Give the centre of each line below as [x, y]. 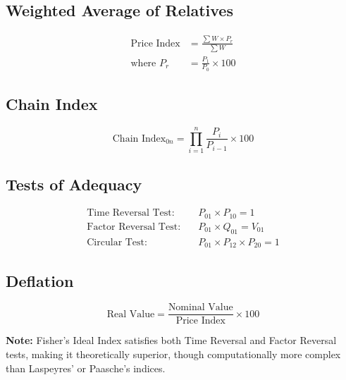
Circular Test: [117, 242]
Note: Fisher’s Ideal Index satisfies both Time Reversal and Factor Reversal [171, 340]
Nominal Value [200, 308]
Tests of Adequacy [74, 184]
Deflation [40, 280]
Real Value [131, 314]
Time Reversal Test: [131, 213]
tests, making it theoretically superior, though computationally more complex [173, 354]
